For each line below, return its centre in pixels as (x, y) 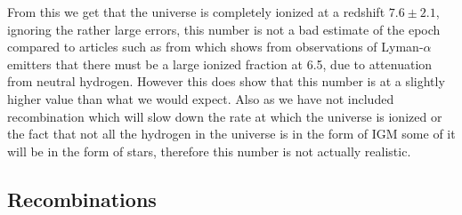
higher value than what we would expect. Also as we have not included (201, 98)
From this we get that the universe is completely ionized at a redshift (196, 12)
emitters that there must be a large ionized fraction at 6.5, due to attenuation (220, 64)
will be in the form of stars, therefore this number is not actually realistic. (209, 151)
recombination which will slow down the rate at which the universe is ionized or (225, 116)
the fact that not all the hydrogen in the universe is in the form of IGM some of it (231, 134)
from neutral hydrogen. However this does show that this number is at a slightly (226, 81)
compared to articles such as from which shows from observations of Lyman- (215, 47)
